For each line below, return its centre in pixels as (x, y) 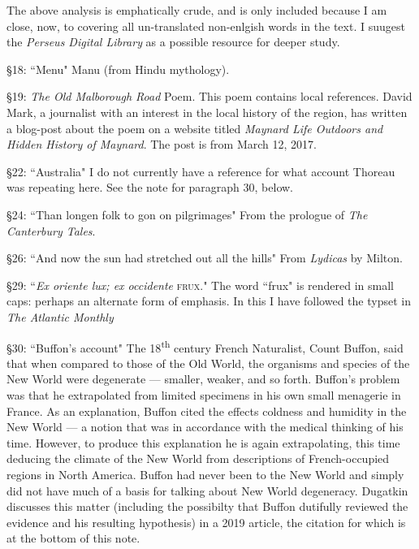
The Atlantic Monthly (60, 316)
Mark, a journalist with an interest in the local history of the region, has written (207, 112)
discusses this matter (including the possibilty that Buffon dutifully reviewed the (207, 506)
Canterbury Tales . (51, 230)
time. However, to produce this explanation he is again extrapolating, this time (203, 442)
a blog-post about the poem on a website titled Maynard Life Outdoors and (195, 128)
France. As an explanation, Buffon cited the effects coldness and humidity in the (207, 411)
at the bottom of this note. (73, 538)
